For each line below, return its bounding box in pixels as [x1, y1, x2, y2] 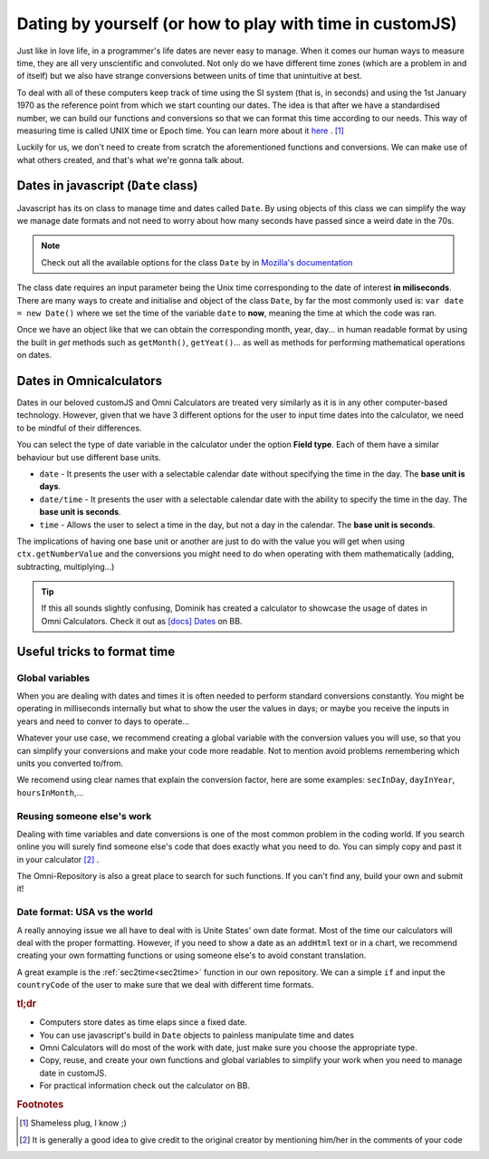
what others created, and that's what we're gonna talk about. [16, 154, 244, 165]
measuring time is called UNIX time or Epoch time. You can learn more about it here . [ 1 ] [16, 125, 344, 136]
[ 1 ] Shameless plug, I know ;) [19, 1117, 127, 1128]
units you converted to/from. [16, 758, 124, 768]
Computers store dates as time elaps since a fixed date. [39, 1017, 248, 1028]
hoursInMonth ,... [16, 787, 84, 797]
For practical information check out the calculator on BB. [39, 1080, 251, 1091]
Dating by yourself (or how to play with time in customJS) [16, 14, 457, 34]
